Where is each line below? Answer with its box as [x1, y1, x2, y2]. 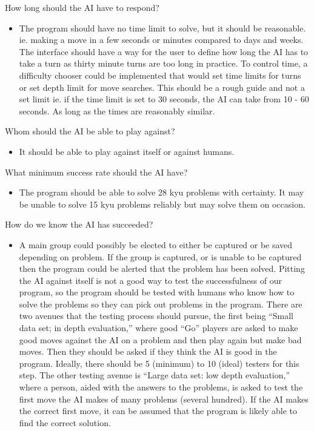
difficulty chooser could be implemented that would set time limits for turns [19, 68, 301, 81]
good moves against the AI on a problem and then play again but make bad [19, 333, 302, 346]
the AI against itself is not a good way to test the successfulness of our [19, 274, 282, 286]
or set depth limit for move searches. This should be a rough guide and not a [19, 81, 305, 93]
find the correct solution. [19, 416, 111, 429]
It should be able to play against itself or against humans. [19, 145, 235, 157]
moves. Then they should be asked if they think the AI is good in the [19, 345, 277, 358]
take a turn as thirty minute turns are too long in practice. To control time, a [19, 57, 308, 70]
